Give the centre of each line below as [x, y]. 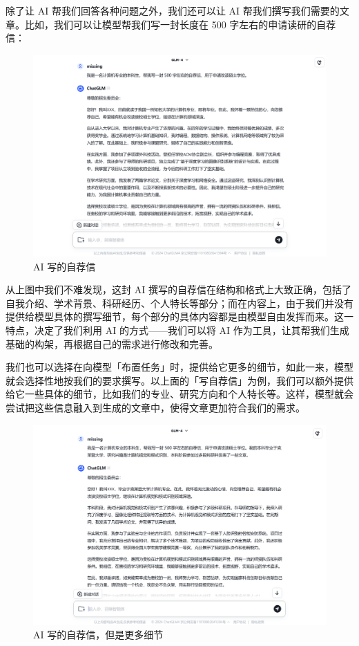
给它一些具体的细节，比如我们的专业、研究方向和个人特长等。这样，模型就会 [179, 394]
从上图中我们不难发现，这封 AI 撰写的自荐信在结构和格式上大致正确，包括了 [178, 289]
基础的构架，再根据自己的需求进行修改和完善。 [112, 343]
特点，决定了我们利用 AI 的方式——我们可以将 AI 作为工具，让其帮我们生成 [177, 330]
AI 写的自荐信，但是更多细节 [98, 635]
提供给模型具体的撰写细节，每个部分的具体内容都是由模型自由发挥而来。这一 [179, 316]
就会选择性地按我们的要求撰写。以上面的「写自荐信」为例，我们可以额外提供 [179, 380]
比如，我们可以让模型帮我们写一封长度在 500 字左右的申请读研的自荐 [180, 24]
